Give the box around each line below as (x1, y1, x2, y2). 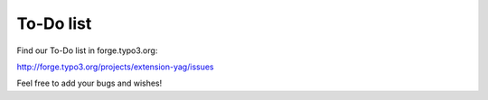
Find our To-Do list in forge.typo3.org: (16, 45, 158, 56)
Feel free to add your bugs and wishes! (16, 77, 163, 89)
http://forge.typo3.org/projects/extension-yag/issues (16, 61, 214, 72)
